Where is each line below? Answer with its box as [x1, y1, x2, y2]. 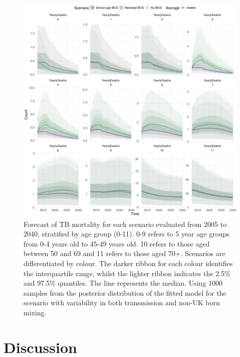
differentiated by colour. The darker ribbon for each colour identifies [24, 258, 233, 268]
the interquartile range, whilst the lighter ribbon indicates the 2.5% [24, 268, 230, 278]
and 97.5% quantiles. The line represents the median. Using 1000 [24, 278, 223, 288]
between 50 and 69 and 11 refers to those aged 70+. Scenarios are [24, 248, 225, 259]
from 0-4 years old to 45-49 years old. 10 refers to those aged [24, 238, 210, 249]
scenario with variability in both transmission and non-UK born [24, 297, 220, 308]
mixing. [24, 307, 47, 317]
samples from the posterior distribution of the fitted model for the [24, 287, 226, 298]
